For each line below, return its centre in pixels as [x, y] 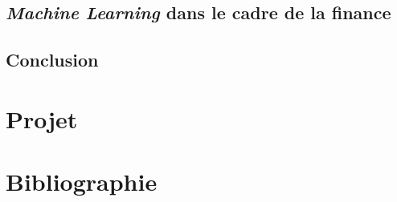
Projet [42, 118]
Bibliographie [82, 182]
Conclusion [52, 60]
